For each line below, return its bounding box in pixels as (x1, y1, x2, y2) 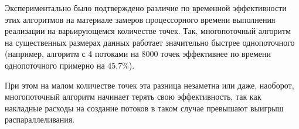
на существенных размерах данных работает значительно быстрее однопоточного (5, 36, 295, 48)
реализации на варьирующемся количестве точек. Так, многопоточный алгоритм (5, 25, 291, 37)
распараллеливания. (5, 113, 75, 125)
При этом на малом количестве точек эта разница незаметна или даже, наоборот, (5, 79, 294, 91)
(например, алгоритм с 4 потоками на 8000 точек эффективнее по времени (5, 47, 271, 60)
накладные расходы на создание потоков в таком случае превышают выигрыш (5, 101, 284, 114)
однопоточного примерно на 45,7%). (5, 59, 135, 71)
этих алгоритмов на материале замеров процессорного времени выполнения (5, 13, 276, 25)
